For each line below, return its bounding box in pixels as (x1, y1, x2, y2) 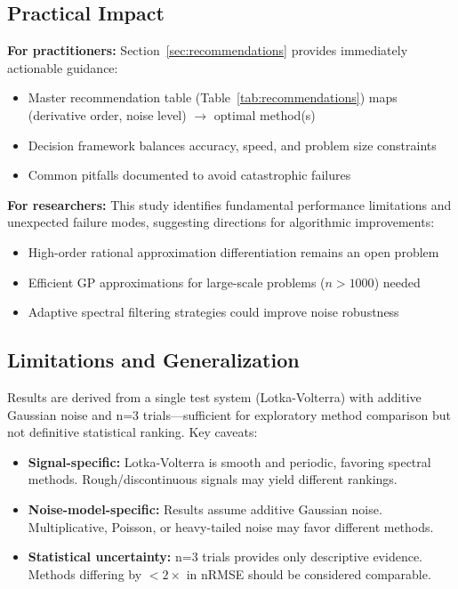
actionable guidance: (7, 58, 118, 77)
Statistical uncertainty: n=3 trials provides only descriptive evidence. (28, 547, 423, 566)
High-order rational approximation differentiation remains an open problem (28, 242, 439, 261)
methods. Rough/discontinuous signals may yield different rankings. (28, 470, 398, 488)
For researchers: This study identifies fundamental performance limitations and (7, 195, 452, 214)
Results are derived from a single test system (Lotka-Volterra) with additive (7, 387, 422, 406)
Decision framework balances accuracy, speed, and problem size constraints (28, 135, 437, 154)
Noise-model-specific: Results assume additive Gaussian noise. (28, 499, 382, 518)
